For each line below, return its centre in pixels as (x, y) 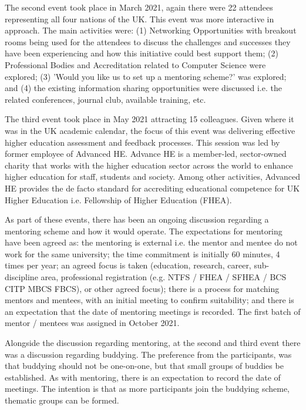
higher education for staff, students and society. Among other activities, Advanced (152, 177)
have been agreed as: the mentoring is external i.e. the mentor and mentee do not (151, 242)
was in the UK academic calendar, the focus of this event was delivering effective (150, 130)
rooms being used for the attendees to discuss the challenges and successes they (148, 41)
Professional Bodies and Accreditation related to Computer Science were (135, 64)
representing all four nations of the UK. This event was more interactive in (139, 19)
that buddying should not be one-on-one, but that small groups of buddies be (144, 366)
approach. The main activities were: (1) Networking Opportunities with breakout (151, 30)
